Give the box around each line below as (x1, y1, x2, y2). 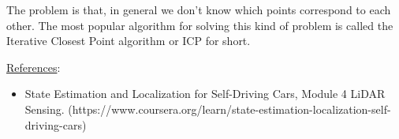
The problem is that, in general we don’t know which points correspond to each (6, 2, 391, 17)
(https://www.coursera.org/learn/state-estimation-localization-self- (68, 100, 391, 117)
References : (6, 58, 61, 75)
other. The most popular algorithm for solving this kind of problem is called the (6, 17, 393, 33)
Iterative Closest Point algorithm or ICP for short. (6, 32, 251, 49)
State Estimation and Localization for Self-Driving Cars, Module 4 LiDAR (24, 85, 386, 102)
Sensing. (24, 100, 65, 117)
